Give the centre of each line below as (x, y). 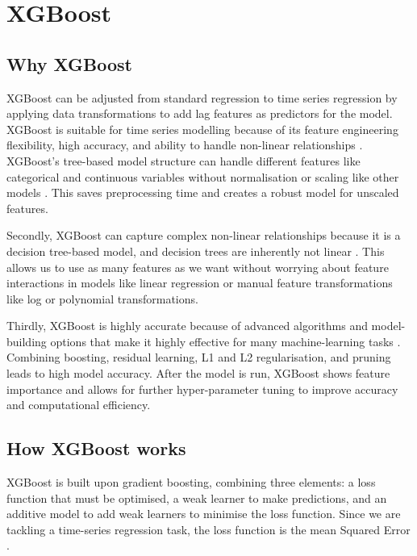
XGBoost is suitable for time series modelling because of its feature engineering (202, 129)
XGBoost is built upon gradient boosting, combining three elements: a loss (191, 482)
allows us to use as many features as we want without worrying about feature (198, 267)
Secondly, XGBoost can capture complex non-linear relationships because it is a (204, 235)
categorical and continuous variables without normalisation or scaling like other (203, 176)
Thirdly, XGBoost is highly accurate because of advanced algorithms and (187, 326)
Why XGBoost (69, 63)
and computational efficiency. (79, 405)
